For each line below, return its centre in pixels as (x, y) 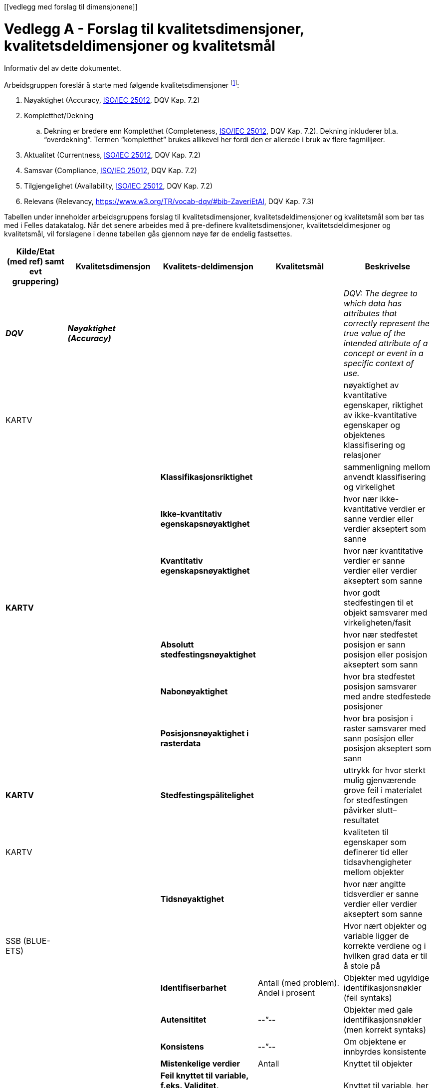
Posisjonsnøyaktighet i (205, 734)
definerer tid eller (376, 852)
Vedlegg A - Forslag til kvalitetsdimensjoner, (154, 29)
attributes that (370, 314)
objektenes (364, 435)
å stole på (362, 966)
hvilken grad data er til (385, 956)
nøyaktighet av (371, 385)
